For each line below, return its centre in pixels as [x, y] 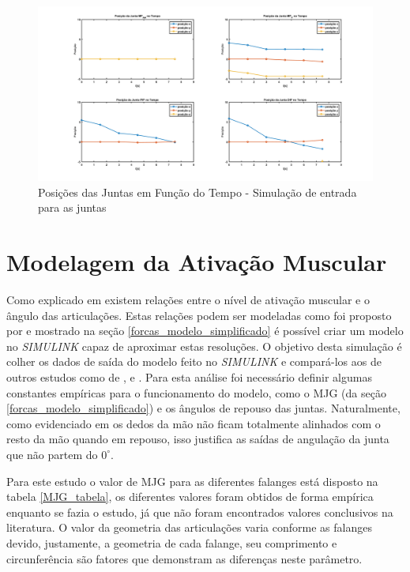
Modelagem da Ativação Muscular [197, 262]
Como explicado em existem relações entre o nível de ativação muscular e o [188, 300]
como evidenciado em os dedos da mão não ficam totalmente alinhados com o [194, 423]
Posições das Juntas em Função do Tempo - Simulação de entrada [197, 192]
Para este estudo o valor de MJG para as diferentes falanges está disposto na [192, 481]
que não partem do [52, 454]
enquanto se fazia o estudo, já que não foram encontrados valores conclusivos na [200, 512]
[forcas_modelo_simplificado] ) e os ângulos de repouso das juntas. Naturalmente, [203, 408]
